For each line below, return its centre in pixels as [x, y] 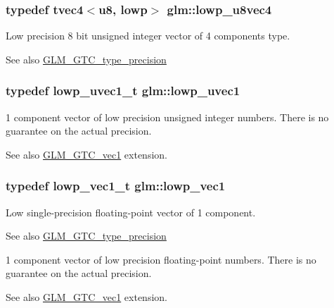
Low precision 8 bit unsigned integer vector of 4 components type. [148, 36]
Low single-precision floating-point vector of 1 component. [131, 212]
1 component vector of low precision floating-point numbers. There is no [161, 259]
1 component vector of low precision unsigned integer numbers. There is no [167, 117]
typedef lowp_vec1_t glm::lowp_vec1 [116, 186]
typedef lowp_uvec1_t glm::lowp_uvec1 [123, 91]
